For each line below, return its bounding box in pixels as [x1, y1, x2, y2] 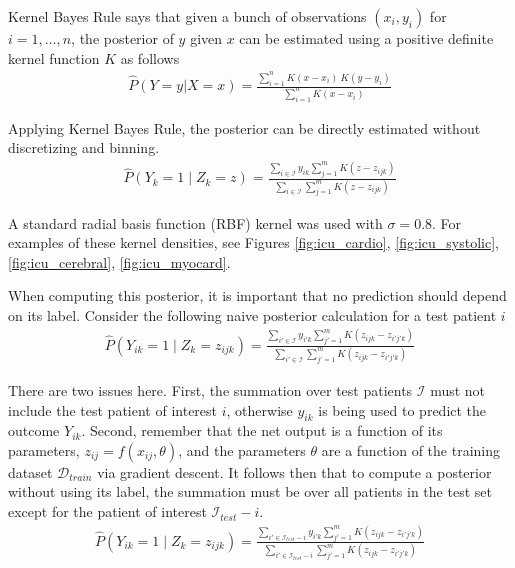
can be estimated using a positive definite [239, 28, 494, 48]
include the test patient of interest [8, 399, 218, 420]
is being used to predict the [318, 399, 487, 420]
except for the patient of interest [8, 501, 207, 522]
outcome [8, 420, 60, 441]
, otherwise [226, 399, 293, 420]
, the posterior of [71, 28, 174, 48]
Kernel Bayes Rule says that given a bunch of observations [8, 6, 367, 26]
